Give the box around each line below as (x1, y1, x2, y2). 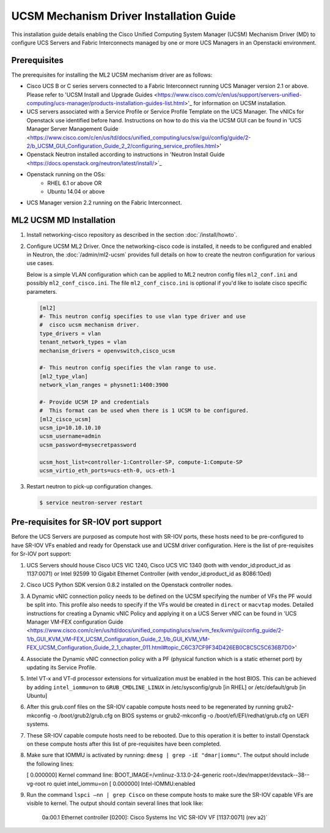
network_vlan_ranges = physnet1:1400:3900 (39, 381, 169, 389)
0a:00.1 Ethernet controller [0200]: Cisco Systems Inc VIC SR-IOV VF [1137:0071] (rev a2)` (42, 813, 268, 821)
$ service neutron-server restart (39, 499, 143, 506)
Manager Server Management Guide (26, 125, 119, 133)
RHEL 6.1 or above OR (47, 179, 102, 187)
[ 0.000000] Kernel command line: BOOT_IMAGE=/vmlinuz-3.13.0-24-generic (26, 771, 222, 779)
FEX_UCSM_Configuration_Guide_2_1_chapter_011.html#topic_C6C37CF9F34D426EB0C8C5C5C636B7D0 (26, 644, 292, 651)
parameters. (26, 288, 57, 295)
